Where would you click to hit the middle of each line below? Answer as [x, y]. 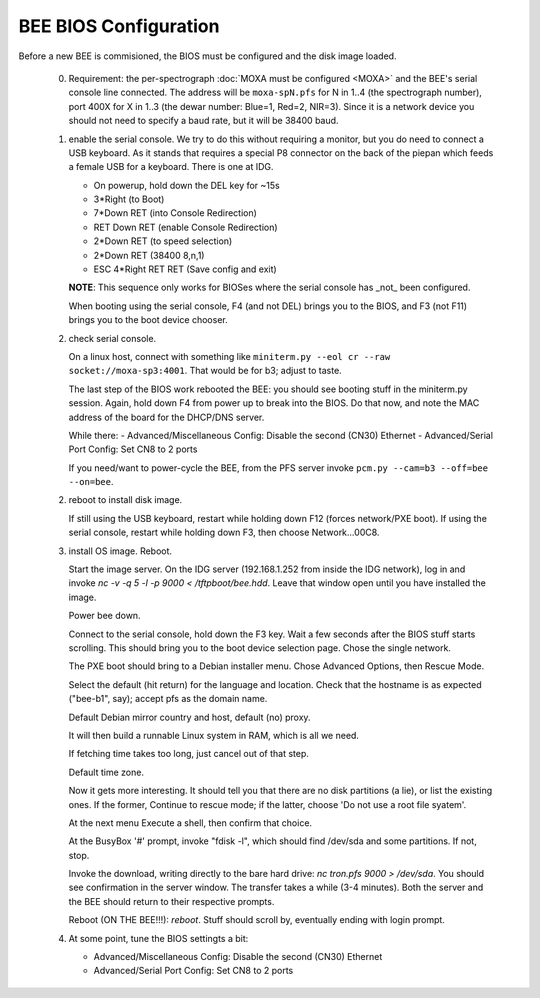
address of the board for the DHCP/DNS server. [166, 417]
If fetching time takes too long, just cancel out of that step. [189, 754]
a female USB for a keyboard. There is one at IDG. [171, 167]
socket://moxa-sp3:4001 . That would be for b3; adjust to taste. [205, 371]
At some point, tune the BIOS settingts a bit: [158, 938]
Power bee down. [104, 616]
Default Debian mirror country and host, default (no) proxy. [189, 717]
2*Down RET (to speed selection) [163, 241]
